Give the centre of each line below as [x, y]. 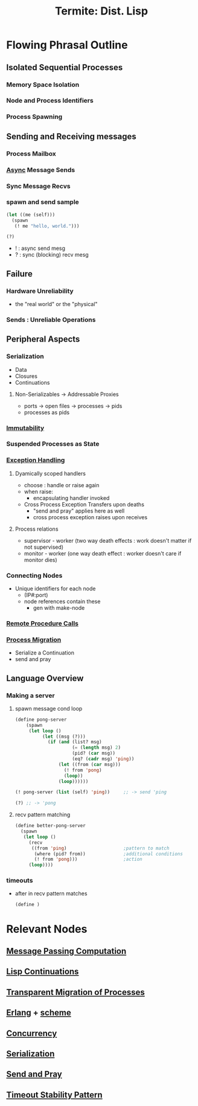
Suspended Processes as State [53, 444]
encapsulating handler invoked [71, 498]
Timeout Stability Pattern [54, 1095]
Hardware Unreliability [40, 291]
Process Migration [34, 639]
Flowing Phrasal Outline [67, 45]
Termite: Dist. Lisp [101, 11]
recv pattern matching [43, 815]
